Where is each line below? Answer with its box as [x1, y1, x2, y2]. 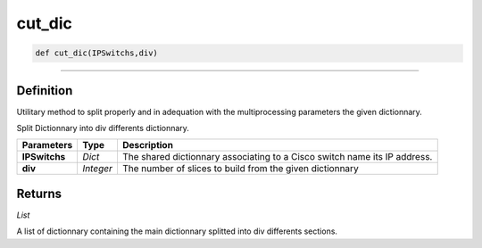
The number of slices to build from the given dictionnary [121, 162, 359, 175]
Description [121, 139, 174, 152]
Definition [16, 83, 73, 98]
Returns [16, 186, 62, 201]
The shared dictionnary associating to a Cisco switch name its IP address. [121, 151, 433, 163]
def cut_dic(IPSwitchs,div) [35, 48, 158, 58]
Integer [82, 162, 113, 175]
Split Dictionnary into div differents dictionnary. [16, 123, 189, 134]
